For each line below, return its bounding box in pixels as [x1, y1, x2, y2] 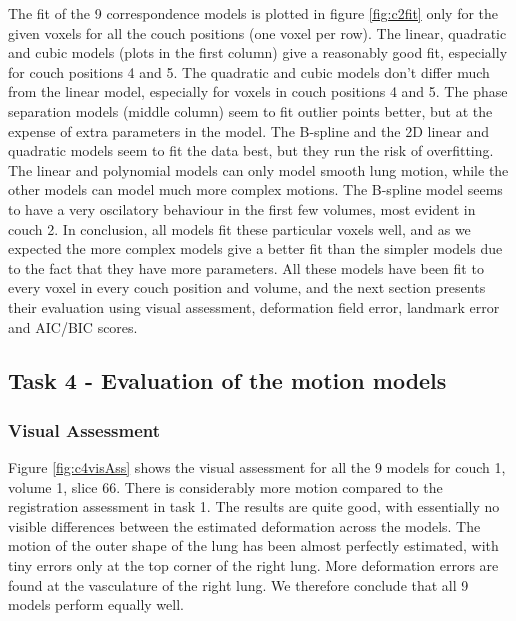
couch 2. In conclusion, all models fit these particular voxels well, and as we [8, 218, 471, 239]
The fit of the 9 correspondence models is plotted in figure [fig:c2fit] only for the [8, 3, 499, 23]
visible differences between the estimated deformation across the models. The [8, 515, 481, 536]
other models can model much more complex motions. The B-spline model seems [8, 179, 503, 200]
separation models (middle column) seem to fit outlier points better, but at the [8, 100, 493, 121]
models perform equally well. [8, 594, 184, 615]
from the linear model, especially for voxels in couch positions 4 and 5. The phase [8, 81, 508, 102]
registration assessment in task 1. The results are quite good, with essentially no [8, 496, 500, 517]
